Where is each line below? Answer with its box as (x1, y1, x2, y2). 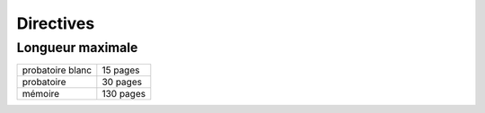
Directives (16, 13, 95, 33)
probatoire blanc (22, 64, 93, 76)
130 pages (101, 88, 146, 100)
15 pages (101, 64, 140, 76)
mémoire (22, 88, 60, 100)
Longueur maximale (16, 39, 138, 56)
